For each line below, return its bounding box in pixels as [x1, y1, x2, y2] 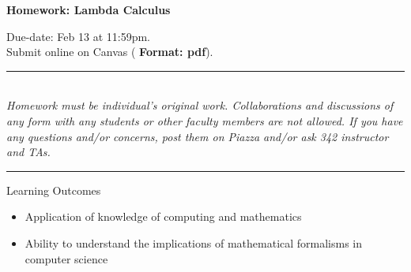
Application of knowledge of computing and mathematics [25, 208, 302, 225]
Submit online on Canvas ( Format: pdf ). [6, 43, 213, 60]
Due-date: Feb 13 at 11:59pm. [6, 28, 150, 44]
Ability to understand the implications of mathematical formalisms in [25, 234, 363, 251]
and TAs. [6, 143, 51, 160]
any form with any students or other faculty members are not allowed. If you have [6, 112, 403, 129]
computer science [25, 250, 108, 266]
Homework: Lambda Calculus [6, 2, 171, 17]
